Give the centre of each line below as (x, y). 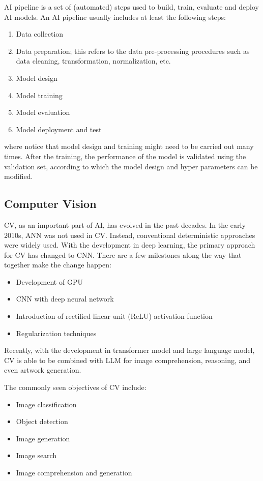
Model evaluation (43, 112)
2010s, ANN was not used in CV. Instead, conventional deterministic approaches (130, 235)
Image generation (43, 438)
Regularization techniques (56, 333)
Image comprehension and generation (74, 473)
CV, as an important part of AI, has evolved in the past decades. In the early (125, 224)
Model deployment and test (59, 129)
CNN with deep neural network (65, 299)
